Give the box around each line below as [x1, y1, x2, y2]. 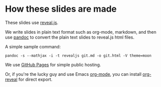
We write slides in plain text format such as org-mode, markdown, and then [5, 29, 157, 35]
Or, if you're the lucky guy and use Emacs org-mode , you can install [5, 71, 141, 77]
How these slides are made [5, 3, 117, 15]
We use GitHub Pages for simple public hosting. [5, 62, 101, 67]
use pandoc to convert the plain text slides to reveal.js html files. [5, 34, 135, 40]
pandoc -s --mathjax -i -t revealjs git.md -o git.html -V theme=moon [5, 53, 152, 58]
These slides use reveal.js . [5, 20, 59, 25]
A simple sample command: [5, 43, 61, 49]
